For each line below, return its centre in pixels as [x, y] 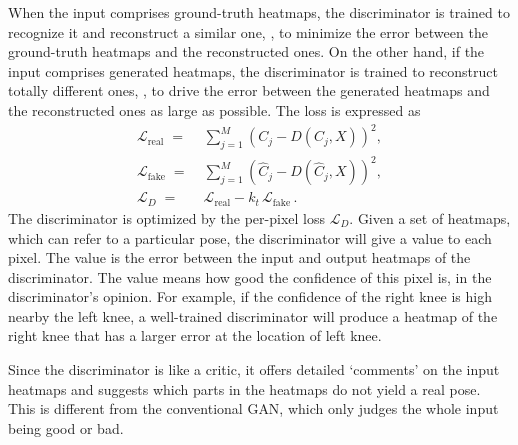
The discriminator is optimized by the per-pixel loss [166, 217]
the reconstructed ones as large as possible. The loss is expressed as [214, 109]
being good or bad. [66, 427]
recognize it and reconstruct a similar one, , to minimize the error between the [248, 31]
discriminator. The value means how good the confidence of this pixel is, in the [250, 276]
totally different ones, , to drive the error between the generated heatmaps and [249, 90]
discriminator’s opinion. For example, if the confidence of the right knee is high [250, 296]
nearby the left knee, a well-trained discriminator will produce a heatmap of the [253, 315]
